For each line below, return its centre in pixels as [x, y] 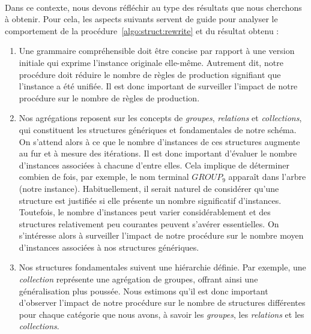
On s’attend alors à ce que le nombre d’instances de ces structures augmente [159, 141]
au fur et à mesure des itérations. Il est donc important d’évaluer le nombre [158, 153]
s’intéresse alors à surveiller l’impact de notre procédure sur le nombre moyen [161, 235]
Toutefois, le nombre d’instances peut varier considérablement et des [145, 212]
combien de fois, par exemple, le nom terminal [104, 177]
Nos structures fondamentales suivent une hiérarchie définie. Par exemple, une [162, 267]
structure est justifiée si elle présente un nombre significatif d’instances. [150, 200]
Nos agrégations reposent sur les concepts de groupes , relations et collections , [160, 118]
